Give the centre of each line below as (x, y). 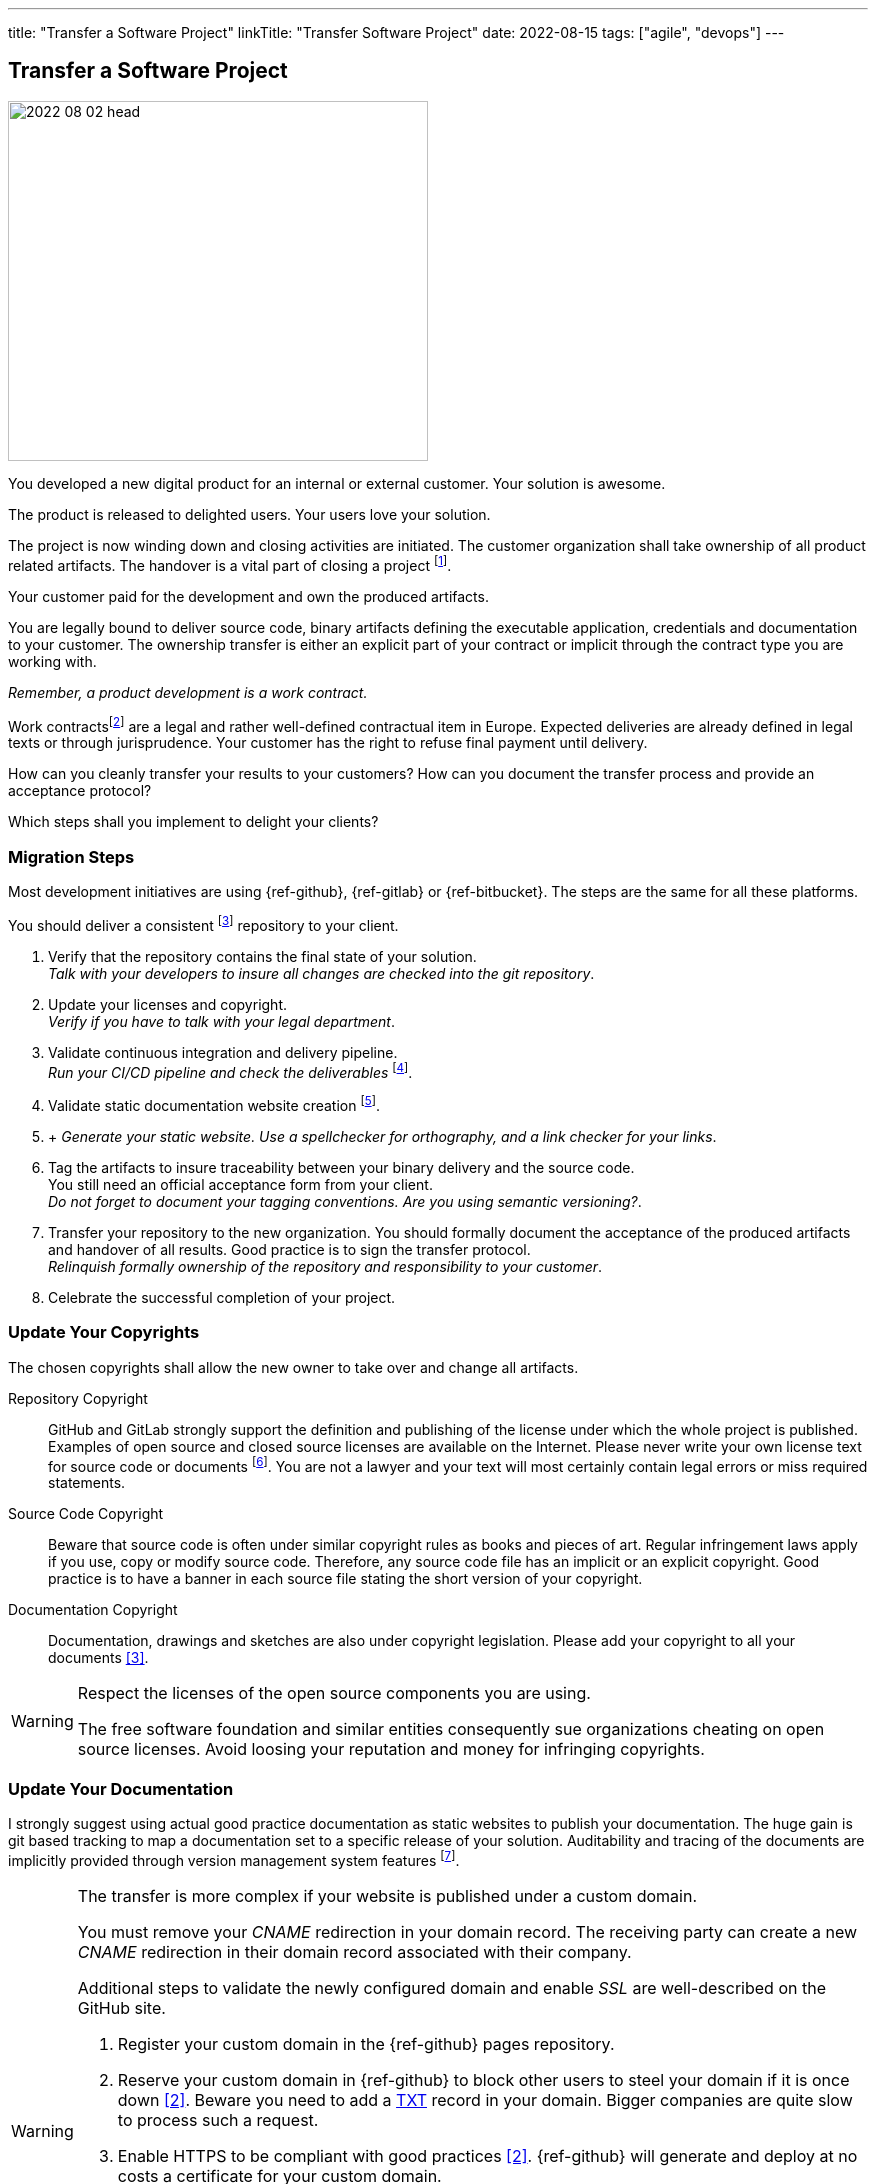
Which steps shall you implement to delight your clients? (193, 822)
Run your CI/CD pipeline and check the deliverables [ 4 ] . (230, 1070)
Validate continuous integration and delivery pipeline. (223, 1052)
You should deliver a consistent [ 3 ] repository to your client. (203, 923)
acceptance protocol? (80, 791)
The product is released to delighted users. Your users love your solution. (249, 514)
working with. (52, 661)
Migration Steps (71, 856)
